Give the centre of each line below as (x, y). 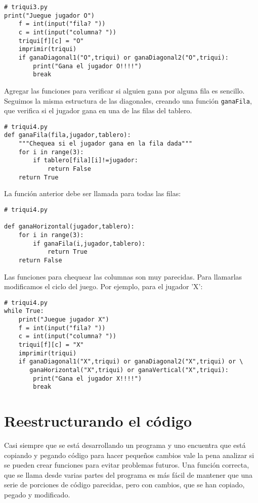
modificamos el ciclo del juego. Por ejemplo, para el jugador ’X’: (103, 286)
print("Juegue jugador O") (49, 15)
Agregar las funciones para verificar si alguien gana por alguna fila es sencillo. (124, 90)
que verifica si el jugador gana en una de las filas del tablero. (98, 110)
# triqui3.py (26, 7)
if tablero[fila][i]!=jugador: (85, 161)
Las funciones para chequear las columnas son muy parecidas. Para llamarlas (123, 276)
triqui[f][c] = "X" (51, 345)
